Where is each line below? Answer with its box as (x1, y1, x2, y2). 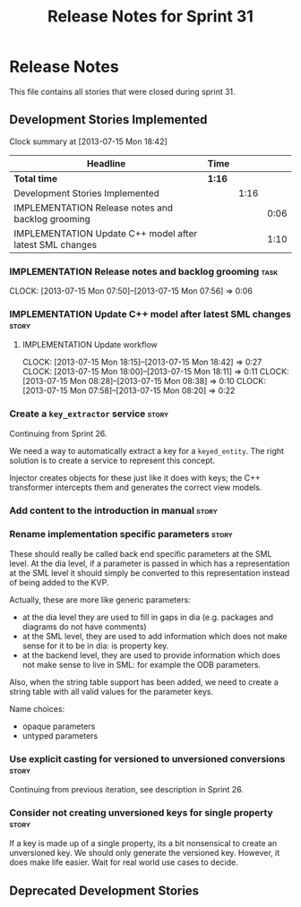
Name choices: (9, 703, 65, 714)
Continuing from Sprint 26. (9, 428, 107, 439)
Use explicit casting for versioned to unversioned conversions (9, 752, 286, 765)
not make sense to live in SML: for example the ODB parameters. (21, 659, 262, 670)
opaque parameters (21, 721, 96, 732)
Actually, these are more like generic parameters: (9, 594, 191, 605)
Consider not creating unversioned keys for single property (9, 807, 273, 819)
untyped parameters (21, 730, 99, 740)
